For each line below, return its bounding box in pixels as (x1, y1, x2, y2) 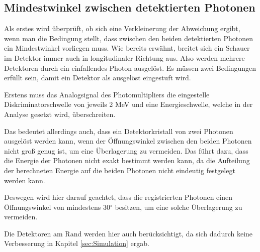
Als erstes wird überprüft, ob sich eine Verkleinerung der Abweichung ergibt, (4, 23, 240, 34)
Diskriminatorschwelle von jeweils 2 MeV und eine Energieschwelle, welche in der (4, 99, 253, 109)
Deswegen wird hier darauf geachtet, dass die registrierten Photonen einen (4, 192, 232, 202)
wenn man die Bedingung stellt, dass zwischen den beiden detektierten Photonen (4, 33, 253, 43)
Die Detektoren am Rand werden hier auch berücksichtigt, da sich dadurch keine (4, 228, 253, 238)
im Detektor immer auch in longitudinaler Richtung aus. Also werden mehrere (4, 52, 245, 63)
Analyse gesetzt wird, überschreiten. (4, 108, 116, 119)
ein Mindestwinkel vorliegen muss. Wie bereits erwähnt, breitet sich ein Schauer (4, 43, 250, 53)
